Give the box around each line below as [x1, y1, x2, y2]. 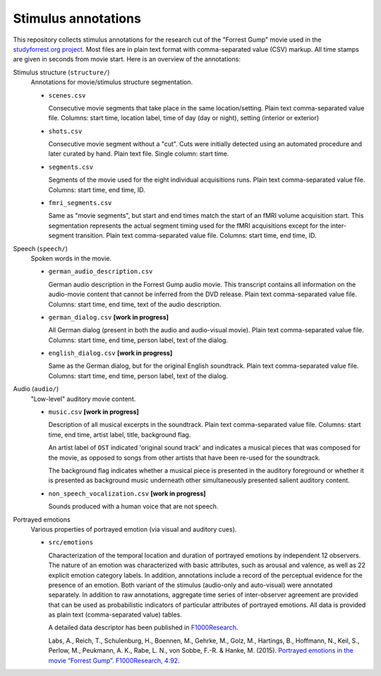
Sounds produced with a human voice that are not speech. [48, 502, 219, 511]
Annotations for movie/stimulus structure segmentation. [30, 78, 193, 86]
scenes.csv [48, 91, 86, 99]
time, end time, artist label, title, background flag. [48, 430, 191, 438]
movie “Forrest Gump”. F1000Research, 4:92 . [48, 656, 180, 665]
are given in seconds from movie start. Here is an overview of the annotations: [13, 55, 241, 64]
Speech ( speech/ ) [13, 244, 68, 252]
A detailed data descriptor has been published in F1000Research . [48, 623, 238, 632]
